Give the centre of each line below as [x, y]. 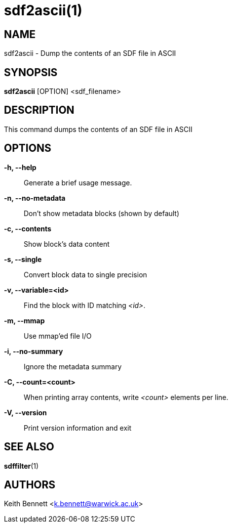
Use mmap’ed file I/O [58, 336]
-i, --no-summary [34, 351]
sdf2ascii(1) [43, 10]
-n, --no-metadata [35, 198]
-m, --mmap [24, 320]
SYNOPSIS [31, 72]
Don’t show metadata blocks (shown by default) [102, 213]
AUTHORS [30, 484]
